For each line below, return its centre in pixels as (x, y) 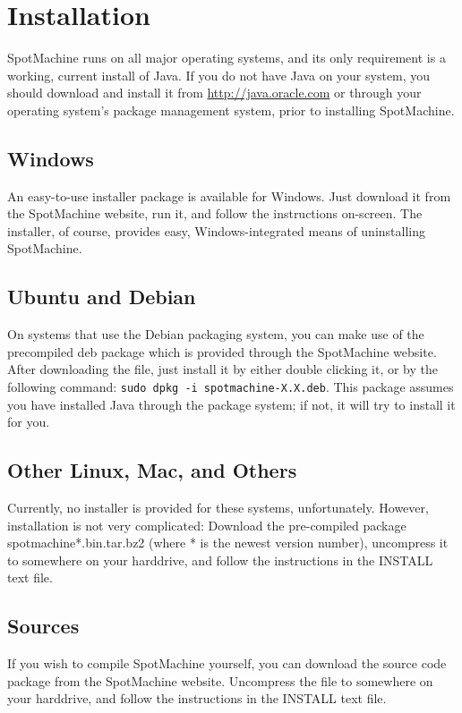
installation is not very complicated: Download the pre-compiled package (207, 525)
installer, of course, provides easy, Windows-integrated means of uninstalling (216, 230)
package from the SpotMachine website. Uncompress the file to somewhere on (220, 680)
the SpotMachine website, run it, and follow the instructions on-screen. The (215, 213)
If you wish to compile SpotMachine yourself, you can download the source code (227, 663)
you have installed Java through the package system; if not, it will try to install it (231, 404)
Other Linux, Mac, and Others (152, 470)
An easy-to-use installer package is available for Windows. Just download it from (229, 195)
